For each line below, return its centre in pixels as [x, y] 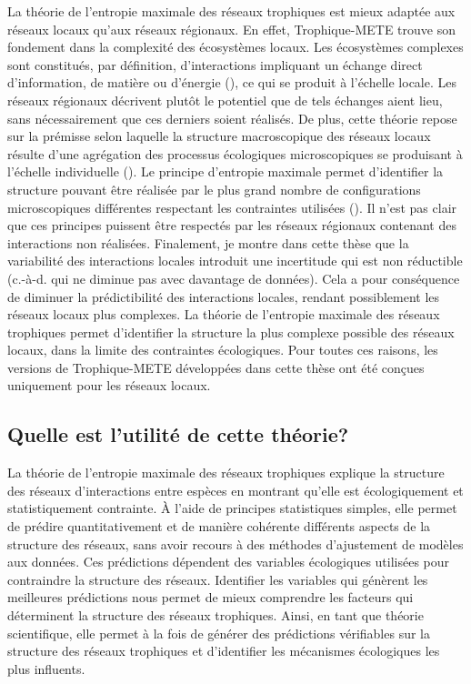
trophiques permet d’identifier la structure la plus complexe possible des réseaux [231, 332]
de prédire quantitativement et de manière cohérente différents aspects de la [219, 526]
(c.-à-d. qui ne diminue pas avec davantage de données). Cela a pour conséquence [234, 278]
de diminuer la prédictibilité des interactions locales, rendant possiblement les [224, 296]
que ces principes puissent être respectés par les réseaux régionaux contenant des [232, 225]
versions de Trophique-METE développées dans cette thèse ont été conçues [216, 367]
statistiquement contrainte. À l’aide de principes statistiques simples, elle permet [232, 508]
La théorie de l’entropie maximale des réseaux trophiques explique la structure [226, 473]
